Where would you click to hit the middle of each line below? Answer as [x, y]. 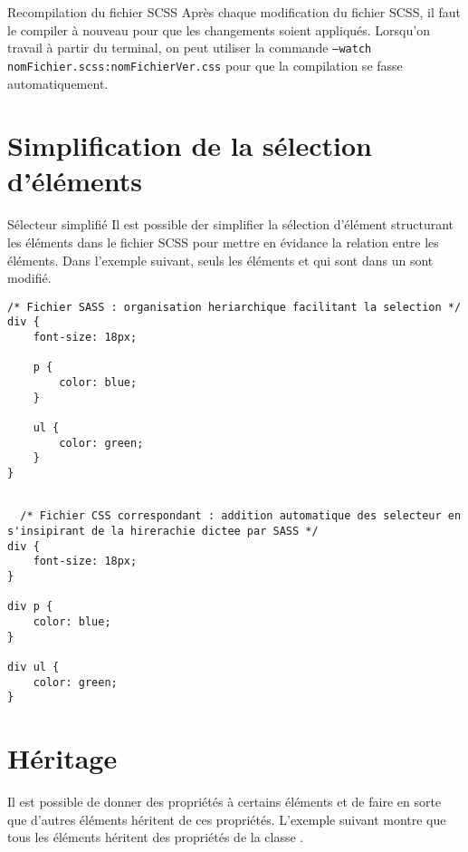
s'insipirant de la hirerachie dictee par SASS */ [163, 531]
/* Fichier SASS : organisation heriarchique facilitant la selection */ [234, 307]
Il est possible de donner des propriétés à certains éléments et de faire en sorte [224, 801]
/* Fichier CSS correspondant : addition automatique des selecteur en [241, 516]
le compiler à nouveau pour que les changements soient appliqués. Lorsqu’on [219, 29]
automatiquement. [58, 83]
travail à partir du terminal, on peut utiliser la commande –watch [190, 48]
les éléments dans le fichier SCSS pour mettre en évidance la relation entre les [223, 242]
